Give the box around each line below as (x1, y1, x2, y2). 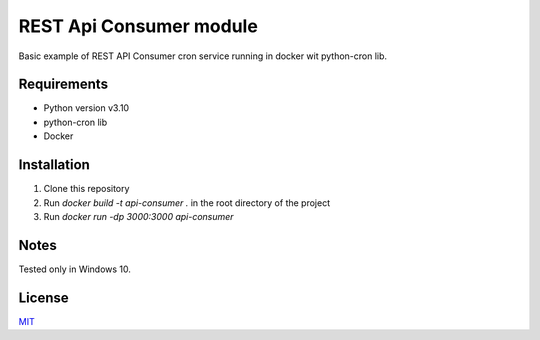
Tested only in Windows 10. (18, 263, 132, 275)
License (18, 289, 69, 306)
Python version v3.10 (43, 102, 130, 114)
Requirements (18, 76, 109, 93)
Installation (18, 156, 90, 174)
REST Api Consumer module (18, 15, 259, 37)
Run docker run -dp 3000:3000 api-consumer (43, 210, 234, 222)
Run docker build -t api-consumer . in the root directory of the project (43, 196, 330, 209)
